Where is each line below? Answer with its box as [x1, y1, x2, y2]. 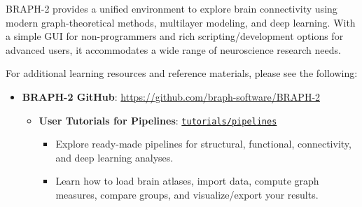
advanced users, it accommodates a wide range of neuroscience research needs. [6, 42, 341, 57]
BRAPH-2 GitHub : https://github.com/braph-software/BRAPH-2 [22, 89, 321, 103]
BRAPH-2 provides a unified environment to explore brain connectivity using [6, 1, 337, 15]
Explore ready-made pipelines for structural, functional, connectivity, [55, 136, 351, 151]
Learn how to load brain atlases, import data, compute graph [55, 173, 319, 188]
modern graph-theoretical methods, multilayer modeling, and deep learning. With [6, 15, 356, 29]
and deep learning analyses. [55, 150, 174, 164]
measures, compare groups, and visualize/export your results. [55, 187, 319, 201]
